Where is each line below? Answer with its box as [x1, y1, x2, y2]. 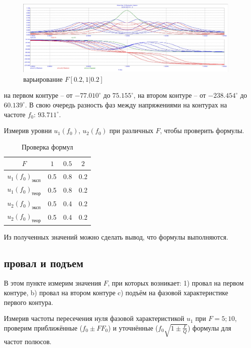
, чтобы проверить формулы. [160, 125, 244, 136]
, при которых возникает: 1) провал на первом [107, 278, 244, 288]
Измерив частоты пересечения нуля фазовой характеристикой [4, 313, 185, 323]
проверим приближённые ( [4, 322, 83, 333]
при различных [109, 125, 154, 136]
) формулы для [188, 322, 231, 333]
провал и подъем [4, 255, 84, 270]
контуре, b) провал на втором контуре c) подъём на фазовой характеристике [4, 287, 228, 298]
